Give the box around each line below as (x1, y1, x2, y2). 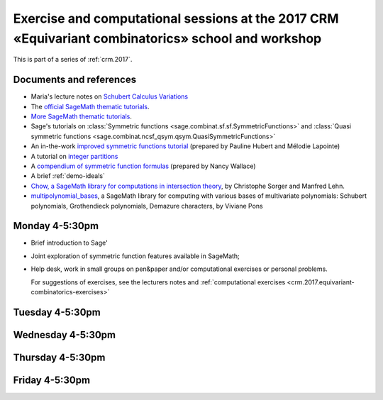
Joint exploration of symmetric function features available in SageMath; (30, 252, 240, 260)
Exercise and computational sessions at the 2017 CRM (13, 11, 340, 26)
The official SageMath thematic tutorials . (30, 102, 150, 111)
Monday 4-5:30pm (13, 220, 99, 232)
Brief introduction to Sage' (30, 238, 108, 248)
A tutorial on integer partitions (30, 152, 118, 160)
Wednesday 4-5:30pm (13, 328, 116, 340)
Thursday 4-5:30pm (13, 351, 106, 363)
